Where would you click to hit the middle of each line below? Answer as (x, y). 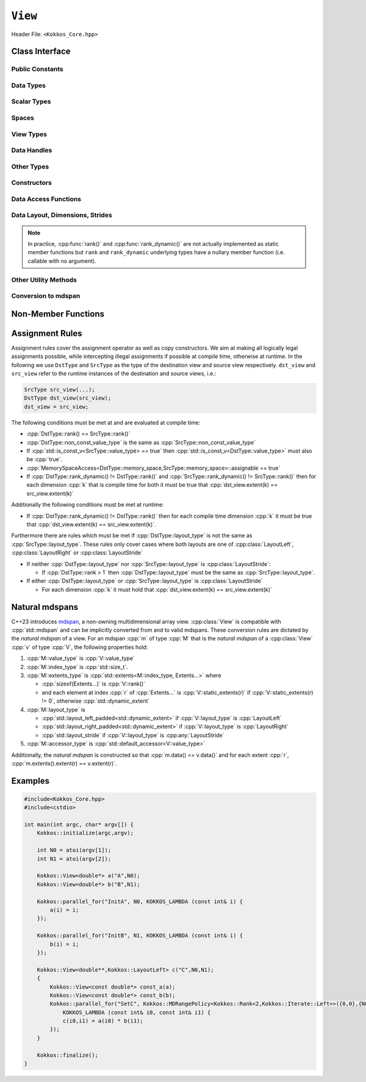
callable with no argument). (62, 261)
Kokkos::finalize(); (68, 1055)
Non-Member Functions (58, 314)
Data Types (28, 85)
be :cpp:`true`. (45, 459)
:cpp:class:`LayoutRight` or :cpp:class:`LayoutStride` (77, 553)
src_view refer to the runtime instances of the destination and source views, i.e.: (114, 373)
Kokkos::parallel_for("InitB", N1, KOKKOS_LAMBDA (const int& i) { (140, 936)
